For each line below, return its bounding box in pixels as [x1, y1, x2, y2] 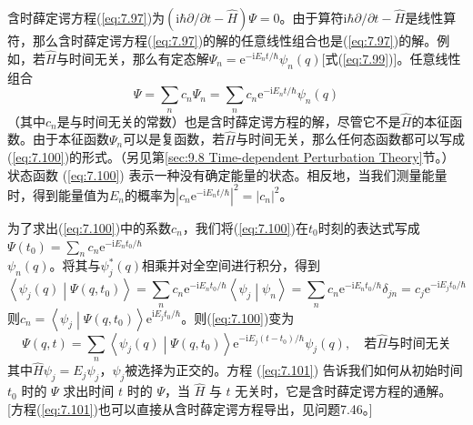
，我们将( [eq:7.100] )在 [182, 218, 308, 237]
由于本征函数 [32, 129, 109, 148]
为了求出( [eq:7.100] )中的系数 [7, 218, 172, 237]
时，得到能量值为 [7, 185, 109, 204]
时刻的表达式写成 [317, 218, 420, 237]
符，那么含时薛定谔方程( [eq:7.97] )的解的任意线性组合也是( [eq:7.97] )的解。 [7, 31, 438, 49]
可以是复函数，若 [123, 129, 226, 148]
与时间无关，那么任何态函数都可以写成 [235, 129, 465, 148]
